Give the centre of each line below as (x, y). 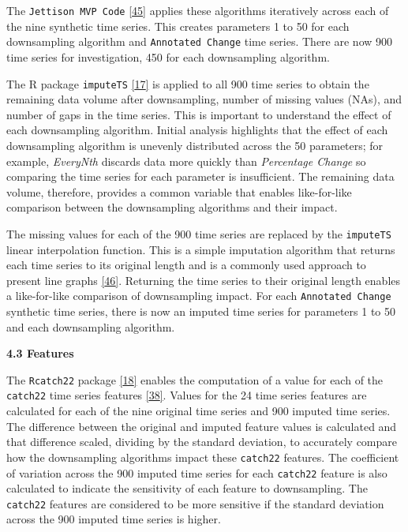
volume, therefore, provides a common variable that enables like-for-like (179, 191)
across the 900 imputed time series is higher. (114, 519)
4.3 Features (40, 353)
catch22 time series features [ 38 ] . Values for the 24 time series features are (187, 395)
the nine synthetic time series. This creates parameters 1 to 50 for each (178, 26)
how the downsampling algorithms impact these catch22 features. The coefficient (203, 457)
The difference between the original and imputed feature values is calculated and (202, 426)
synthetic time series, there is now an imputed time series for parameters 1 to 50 (201, 311)
